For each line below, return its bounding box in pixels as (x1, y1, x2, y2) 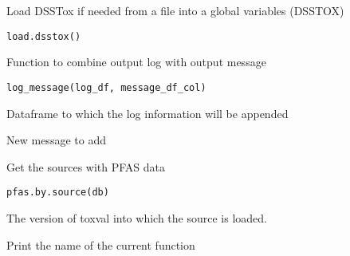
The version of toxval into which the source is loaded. (6, 209, 267, 226)
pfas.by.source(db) (6, 187, 109, 199)
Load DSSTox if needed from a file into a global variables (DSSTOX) (6, 2, 344, 18)
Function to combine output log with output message (6, 53, 266, 70)
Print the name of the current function (6, 236, 195, 253)
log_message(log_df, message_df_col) (6, 81, 206, 93)
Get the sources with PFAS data (6, 158, 166, 175)
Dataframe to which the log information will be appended (6, 104, 289, 121)
